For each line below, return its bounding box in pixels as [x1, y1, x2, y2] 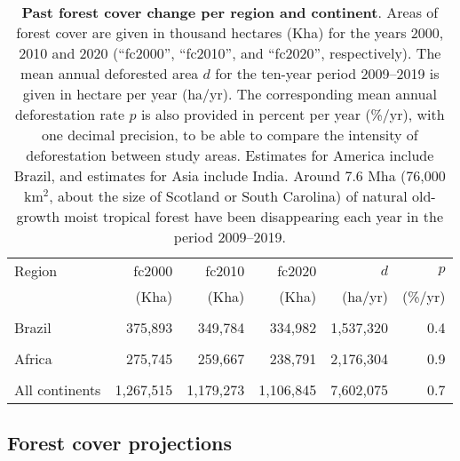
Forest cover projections [7, 429, 232, 457]
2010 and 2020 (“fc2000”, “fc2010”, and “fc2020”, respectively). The [19, 43, 441, 63]
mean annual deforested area [20, 63, 199, 83]
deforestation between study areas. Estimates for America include [26, 145, 434, 165]
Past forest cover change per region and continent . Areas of [21, 2, 439, 22]
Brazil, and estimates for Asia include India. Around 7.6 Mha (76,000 [13, 165, 446, 186]
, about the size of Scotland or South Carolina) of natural [49, 186, 408, 206]
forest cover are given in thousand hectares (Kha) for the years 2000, [16, 22, 444, 43]
